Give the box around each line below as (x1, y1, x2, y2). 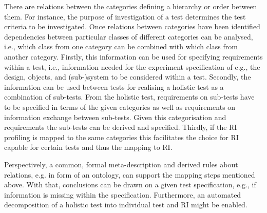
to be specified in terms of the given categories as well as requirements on (4, 101, 236, 112)
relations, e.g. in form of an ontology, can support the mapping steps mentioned (4, 169, 255, 180)
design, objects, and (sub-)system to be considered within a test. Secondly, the (4, 71, 251, 82)
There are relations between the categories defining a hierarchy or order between (4, 1, 257, 11)
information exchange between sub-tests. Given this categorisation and (4, 111, 226, 122)
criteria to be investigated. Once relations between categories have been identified (4, 21, 260, 32)
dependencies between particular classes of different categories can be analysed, (4, 31, 253, 42)
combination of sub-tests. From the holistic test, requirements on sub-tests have (4, 91, 255, 102)
